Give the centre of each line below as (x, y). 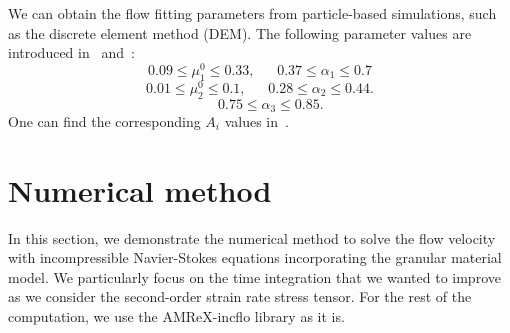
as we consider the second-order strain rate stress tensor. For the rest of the (240, 296)
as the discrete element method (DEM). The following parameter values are (240, 32)
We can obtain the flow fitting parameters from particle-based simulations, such (252, 13)
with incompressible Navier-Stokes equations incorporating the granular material (255, 257)
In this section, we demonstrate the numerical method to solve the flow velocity (252, 237)
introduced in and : (71, 52)
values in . (256, 120)
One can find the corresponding (104, 120)
